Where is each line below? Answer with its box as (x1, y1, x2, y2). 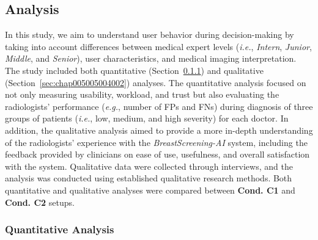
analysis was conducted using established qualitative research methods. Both (5, 172, 292, 184)
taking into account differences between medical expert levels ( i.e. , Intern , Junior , (5, 40, 312, 53)
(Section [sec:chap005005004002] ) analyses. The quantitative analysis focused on (5, 76, 306, 89)
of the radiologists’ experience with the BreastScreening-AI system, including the (5, 136, 308, 148)
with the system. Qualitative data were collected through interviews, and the (5, 159, 293, 172)
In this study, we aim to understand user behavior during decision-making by (5, 28, 294, 41)
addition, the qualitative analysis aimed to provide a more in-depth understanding (5, 123, 313, 136)
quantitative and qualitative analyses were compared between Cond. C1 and (5, 183, 295, 196)
